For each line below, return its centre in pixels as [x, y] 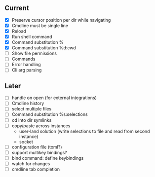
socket [26, 142]
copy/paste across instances [41, 126]
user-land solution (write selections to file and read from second [84, 131]
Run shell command [32, 37]
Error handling [26, 65]
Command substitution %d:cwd [44, 48]
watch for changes [31, 163]
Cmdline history [28, 104]
